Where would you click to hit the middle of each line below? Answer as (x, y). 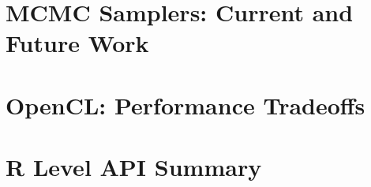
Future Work (77, 43)
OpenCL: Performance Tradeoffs (185, 105)
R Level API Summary (134, 167)
